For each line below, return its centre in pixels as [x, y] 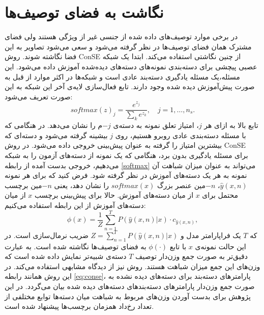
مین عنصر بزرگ [181, 185]
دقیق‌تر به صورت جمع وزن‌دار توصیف [192, 256]
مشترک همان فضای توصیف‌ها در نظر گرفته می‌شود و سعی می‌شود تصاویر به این [128, 46]
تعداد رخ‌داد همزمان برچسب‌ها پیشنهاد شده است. [79, 306]
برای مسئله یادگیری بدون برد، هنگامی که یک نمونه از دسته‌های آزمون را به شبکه [126, 155]
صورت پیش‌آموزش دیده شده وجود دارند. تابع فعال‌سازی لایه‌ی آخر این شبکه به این [130, 86]
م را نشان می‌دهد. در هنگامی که [54, 125]
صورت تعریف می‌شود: [39, 96]
